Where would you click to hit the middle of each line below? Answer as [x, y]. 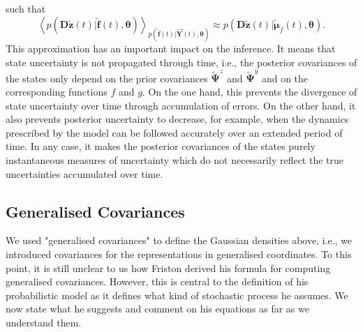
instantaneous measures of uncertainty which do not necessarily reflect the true [175, 159]
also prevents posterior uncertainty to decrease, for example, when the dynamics [177, 119]
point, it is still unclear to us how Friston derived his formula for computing [168, 267]
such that [26, 8]
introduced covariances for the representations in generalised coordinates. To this [179, 254]
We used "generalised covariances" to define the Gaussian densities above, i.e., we [179, 240]
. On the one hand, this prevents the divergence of [250, 91]
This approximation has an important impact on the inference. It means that [171, 48]
